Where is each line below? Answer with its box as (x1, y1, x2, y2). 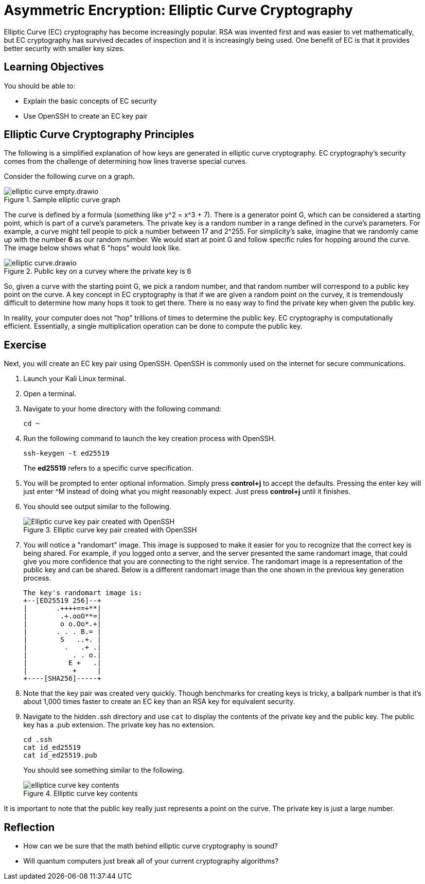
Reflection (4, 821, 55, 833)
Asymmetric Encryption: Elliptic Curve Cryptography (4, 2, 353, 18)
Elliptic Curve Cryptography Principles (4, 128, 195, 141)
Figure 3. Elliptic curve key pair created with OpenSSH (23, 526, 197, 534)
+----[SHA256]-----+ (23, 674, 102, 683)
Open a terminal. (23, 389, 76, 398)
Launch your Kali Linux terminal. (23, 374, 126, 383)
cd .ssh (23, 736, 53, 744)
